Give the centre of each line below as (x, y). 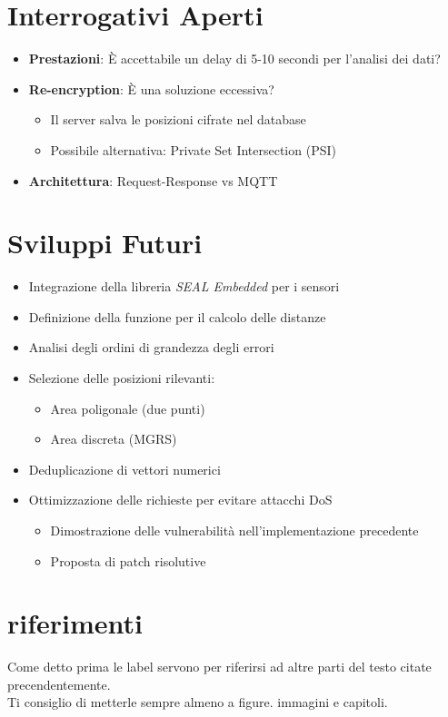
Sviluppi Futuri (105, 243)
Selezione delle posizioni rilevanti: (122, 378)
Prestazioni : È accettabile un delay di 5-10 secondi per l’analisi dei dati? (234, 59)
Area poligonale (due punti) (128, 408)
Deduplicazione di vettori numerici (124, 469)
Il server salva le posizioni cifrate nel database (178, 119)
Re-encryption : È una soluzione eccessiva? (151, 88)
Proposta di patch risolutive (128, 560)
